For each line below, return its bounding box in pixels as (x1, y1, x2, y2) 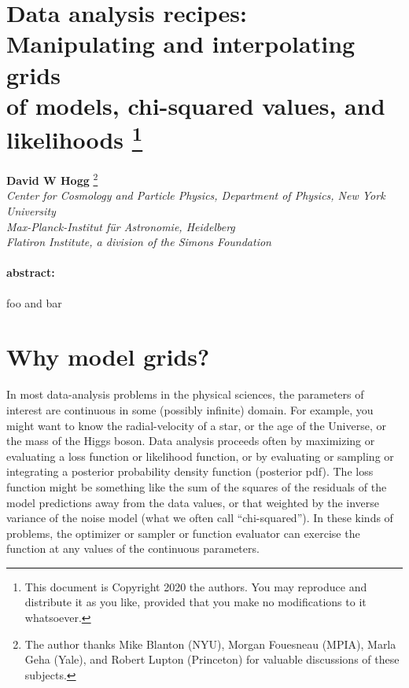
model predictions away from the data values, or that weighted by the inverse (6, 494, 380, 510)
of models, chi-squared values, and (6, 89, 385, 121)
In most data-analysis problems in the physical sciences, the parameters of (6, 386, 364, 403)
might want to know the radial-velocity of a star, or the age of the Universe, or (6, 417, 386, 433)
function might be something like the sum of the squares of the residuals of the (6, 478, 387, 495)
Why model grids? (6, 340, 210, 373)
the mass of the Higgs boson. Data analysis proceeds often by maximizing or (6, 432, 375, 449)
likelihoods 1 (6, 120, 143, 156)
